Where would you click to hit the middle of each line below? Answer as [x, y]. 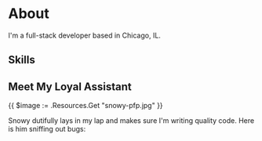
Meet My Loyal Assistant [70, 87]
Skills [22, 60]
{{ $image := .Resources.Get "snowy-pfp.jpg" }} [86, 106]
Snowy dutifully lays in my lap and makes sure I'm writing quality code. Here [131, 121]
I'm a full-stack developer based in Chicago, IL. [84, 35]
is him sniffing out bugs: [47, 129]
